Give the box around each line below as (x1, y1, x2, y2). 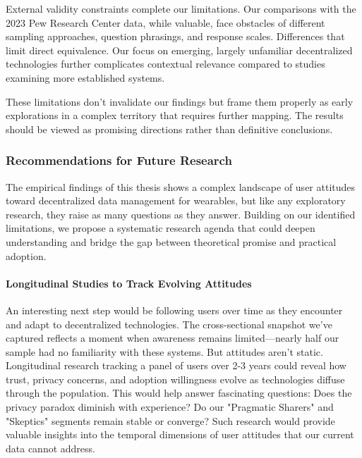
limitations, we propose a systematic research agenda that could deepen (6, 221, 315, 235)
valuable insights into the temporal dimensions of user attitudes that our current (6, 427, 354, 442)
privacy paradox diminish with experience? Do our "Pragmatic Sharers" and (6, 400, 334, 414)
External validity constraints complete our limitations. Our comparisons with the (6, 1, 356, 16)
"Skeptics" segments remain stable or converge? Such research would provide (6, 413, 335, 428)
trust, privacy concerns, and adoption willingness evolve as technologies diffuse (6, 371, 345, 386)
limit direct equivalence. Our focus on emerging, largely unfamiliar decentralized (6, 42, 353, 57)
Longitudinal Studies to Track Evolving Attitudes (6, 276, 252, 290)
